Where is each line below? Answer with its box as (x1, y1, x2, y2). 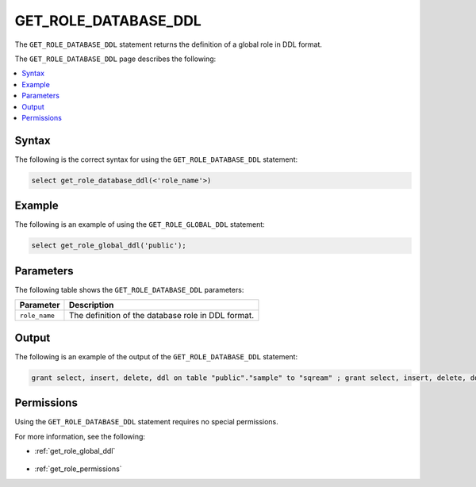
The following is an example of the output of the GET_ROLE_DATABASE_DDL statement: (14, 351, 297, 361)
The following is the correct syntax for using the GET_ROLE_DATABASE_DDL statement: (14, 155, 298, 164)
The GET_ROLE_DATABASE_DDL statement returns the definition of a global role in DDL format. (14, 40, 323, 49)
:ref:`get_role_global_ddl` (34, 446, 116, 455)
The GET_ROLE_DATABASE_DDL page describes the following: (14, 54, 217, 63)
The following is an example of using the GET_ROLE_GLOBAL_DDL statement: (14, 220, 265, 229)
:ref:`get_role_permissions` (34, 464, 122, 474)
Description (68, 300, 114, 311)
